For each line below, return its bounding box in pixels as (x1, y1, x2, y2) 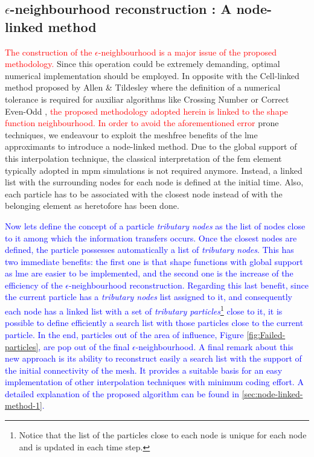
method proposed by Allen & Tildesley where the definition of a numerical (5, 81, 281, 94)
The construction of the (5, 45, 92, 58)
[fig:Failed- (246, 328, 286, 340)
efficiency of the (5, 278, 63, 291)
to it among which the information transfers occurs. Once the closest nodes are (5, 231, 297, 244)
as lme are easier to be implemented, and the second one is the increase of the (5, 267, 293, 280)
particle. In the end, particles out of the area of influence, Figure (5, 328, 244, 340)
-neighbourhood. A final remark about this (135, 340, 293, 353)
